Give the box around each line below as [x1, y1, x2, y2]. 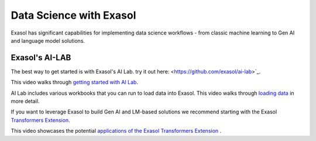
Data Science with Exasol [11, 9, 136, 22]
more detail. [11, 98, 40, 105]
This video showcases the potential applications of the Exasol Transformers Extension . [11, 128, 222, 135]
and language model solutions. [11, 37, 85, 44]
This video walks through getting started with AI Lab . [11, 79, 139, 86]
